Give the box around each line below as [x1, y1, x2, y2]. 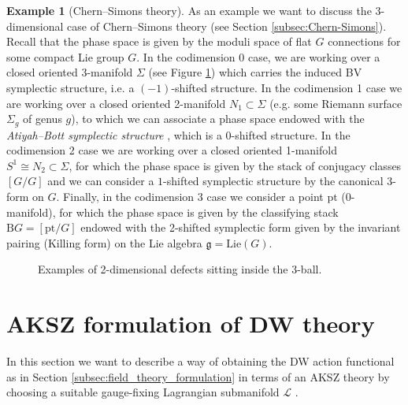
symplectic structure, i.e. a [6, 79, 135, 95]
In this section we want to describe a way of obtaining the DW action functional [6, 353, 395, 370]
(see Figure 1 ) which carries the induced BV [148, 64, 362, 80]
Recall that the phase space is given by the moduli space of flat [6, 33, 312, 50]
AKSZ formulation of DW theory [6, 307, 375, 340]
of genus [23, 110, 62, 127]
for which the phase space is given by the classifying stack [59, 203, 339, 220]
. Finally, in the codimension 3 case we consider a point [56, 188, 324, 204]
